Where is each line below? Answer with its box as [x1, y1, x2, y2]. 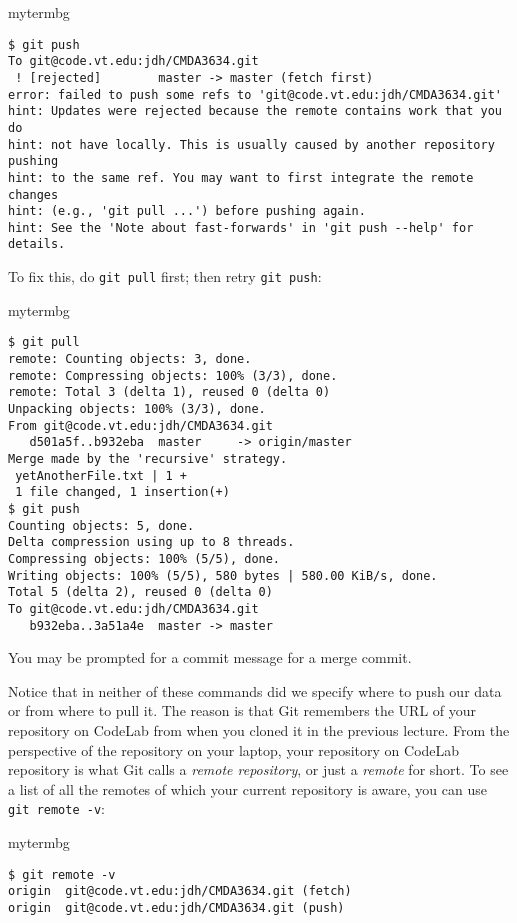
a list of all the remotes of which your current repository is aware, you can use [8, 778, 487, 799]
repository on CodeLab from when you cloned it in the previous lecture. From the [8, 719, 510, 740]
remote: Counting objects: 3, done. [8, 352, 252, 367]
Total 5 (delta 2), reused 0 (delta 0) [8, 585, 273, 600]
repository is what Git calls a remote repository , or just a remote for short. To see [8, 759, 509, 780]
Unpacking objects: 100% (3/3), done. [8, 402, 266, 416]
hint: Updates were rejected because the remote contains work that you [8, 104, 502, 119]
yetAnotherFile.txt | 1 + [15, 468, 187, 483]
